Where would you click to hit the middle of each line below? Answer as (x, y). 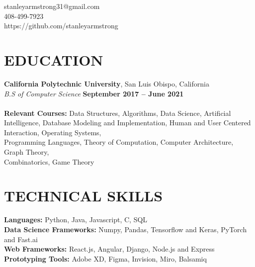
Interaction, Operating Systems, (53, 132)
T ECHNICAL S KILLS (84, 196)
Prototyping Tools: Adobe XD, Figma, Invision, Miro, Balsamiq (105, 258)
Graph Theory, (27, 152)
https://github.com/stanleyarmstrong (61, 26)
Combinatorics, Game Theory (49, 161)
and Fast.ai (21, 239)
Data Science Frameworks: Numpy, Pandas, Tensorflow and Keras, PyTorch (126, 229)
